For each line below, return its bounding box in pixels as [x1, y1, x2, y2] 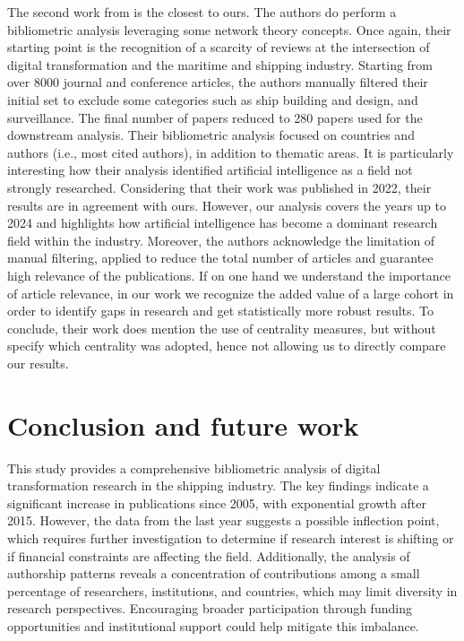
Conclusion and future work [7, 406, 359, 443]
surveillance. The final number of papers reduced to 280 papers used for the [7, 108, 423, 126]
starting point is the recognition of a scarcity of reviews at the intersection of [7, 38, 430, 56]
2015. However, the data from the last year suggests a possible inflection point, [7, 511, 440, 530]
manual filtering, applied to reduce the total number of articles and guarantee [7, 248, 434, 267]
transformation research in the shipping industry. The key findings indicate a [7, 476, 429, 495]
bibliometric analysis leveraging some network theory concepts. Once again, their [7, 20, 451, 39]
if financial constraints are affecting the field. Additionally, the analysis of [7, 546, 410, 565]
